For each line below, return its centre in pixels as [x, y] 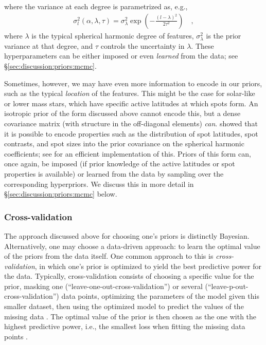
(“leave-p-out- [227, 286]
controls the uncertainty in [143, 45]
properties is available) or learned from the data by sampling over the [114, 173]
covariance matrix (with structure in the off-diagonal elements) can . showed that [131, 123]
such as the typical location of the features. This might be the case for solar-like [130, 93]
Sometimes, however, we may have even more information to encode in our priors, [133, 83]
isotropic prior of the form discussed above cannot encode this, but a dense [122, 113]
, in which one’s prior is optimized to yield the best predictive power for [148, 266]
